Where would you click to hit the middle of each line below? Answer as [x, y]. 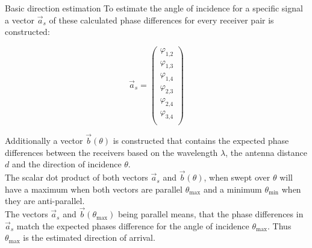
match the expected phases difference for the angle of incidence [133, 225]
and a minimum [232, 189]
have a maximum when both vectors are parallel [94, 189]
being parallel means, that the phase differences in [211, 214]
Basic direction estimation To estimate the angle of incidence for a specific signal [154, 8]
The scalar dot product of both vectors [76, 177]
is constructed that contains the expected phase [201, 141]
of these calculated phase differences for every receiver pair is [161, 20]
